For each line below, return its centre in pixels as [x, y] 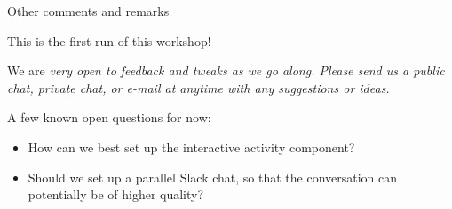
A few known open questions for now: [109, 117]
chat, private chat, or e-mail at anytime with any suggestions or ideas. [198, 87]
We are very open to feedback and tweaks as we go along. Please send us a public [226, 70]
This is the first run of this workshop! [109, 40]
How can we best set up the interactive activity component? [191, 147]
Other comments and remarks [88, 11]
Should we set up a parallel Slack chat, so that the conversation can [213, 177]
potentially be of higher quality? [116, 194]
